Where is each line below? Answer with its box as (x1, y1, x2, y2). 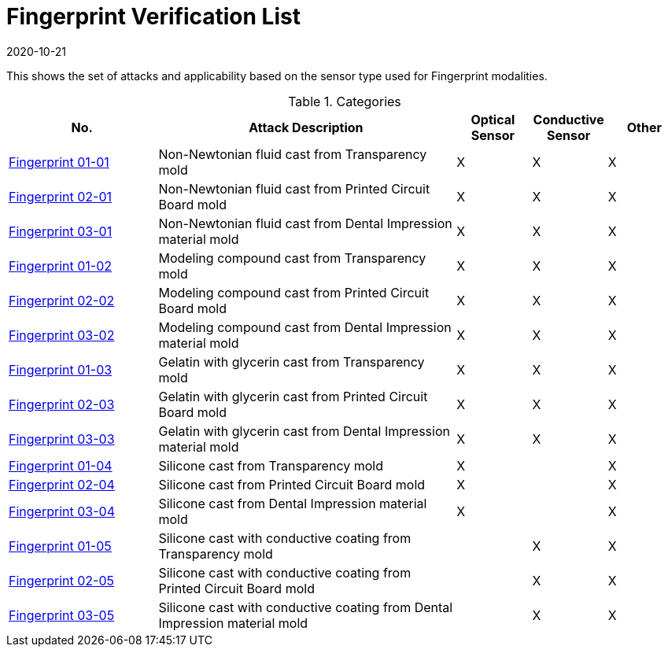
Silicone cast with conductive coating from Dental (158, 599, 453, 615)
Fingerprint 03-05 (9, 607, 115, 623)
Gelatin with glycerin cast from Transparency (158, 353, 425, 370)
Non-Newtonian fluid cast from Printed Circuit (158, 180, 430, 197)
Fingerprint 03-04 (9, 503, 115, 519)
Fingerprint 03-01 (9, 223, 113, 239)
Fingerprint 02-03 (9, 396, 115, 412)
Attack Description (249, 119, 364, 135)
